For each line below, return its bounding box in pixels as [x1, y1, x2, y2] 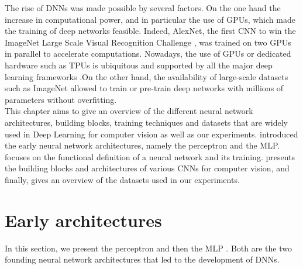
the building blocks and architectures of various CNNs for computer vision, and [5, 162, 290, 174]
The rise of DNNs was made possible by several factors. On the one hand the [5, 2, 281, 13]
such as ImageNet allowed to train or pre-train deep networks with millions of [5, 82, 284, 94]
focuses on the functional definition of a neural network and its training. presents [5, 150, 295, 163]
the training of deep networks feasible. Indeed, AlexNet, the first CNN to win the [5, 25, 296, 37]
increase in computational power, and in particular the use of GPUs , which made [5, 13, 295, 25]
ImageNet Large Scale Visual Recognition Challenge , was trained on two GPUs [5, 36, 291, 48]
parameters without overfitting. [5, 93, 117, 105]
